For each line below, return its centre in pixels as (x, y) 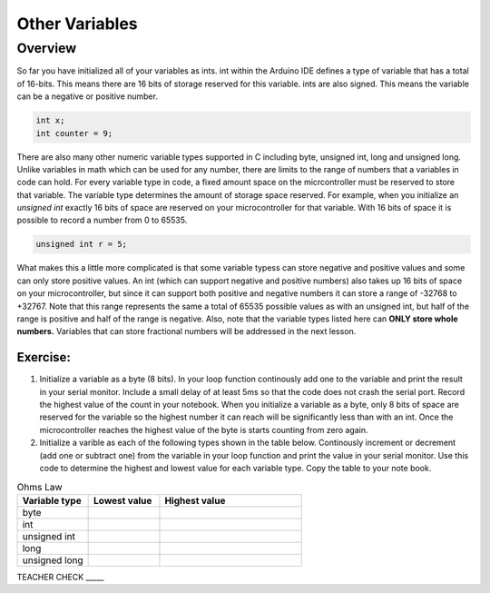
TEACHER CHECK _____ (60, 577)
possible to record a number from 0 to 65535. (102, 220)
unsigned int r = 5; (81, 244)
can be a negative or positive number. (88, 96)
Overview (47, 48)
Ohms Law (39, 487)
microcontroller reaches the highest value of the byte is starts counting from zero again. (204, 430)
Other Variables (77, 24)
